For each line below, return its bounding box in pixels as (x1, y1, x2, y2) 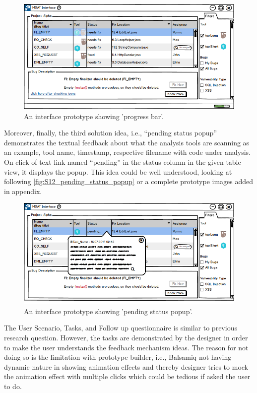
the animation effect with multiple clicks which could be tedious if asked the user (4, 371, 251, 382)
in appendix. (4, 186, 42, 196)
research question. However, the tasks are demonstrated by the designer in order (4, 332, 248, 343)
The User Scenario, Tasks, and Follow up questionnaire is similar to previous (4, 323, 237, 333)
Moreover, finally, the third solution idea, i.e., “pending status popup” (4, 128, 217, 138)
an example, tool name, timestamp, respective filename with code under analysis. (4, 147, 251, 157)
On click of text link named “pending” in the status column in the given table (4, 156, 241, 167)
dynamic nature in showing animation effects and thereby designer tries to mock (4, 361, 248, 372)
